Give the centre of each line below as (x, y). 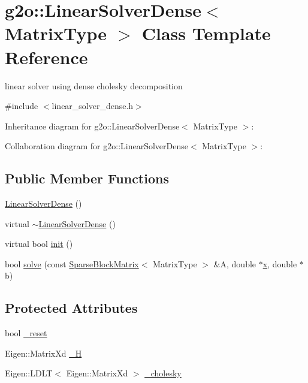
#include (22, 106)
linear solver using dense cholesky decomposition (94, 85)
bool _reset (26, 333)
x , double (280, 263)
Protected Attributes (71, 308)
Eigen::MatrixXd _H (43, 353)
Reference (46, 57)
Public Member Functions (87, 178)
